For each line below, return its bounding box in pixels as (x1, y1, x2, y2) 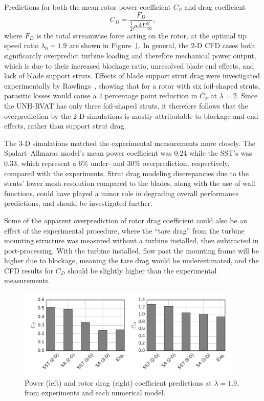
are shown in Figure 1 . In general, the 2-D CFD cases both (69, 40, 255, 51)
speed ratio (4, 40, 39, 51)
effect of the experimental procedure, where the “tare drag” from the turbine (4, 225, 245, 236)
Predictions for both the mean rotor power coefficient (4, 2, 171, 12)
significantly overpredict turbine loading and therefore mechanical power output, (4, 50, 256, 61)
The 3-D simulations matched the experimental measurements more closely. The (4, 137, 256, 148)
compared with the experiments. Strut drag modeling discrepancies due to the (4, 167, 249, 178)
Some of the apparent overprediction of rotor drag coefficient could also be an (4, 215, 248, 225)
